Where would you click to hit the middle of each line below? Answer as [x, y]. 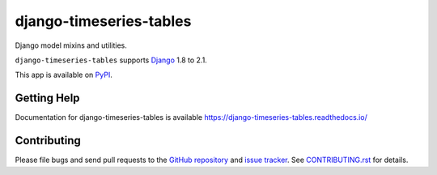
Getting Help [47, 98]
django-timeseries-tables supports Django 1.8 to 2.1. [111, 60]
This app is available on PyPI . [64, 75]
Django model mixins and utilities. [71, 45]
